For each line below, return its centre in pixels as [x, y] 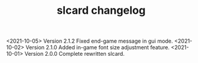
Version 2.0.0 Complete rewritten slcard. [75, 54]
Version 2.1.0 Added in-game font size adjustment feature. [97, 47]
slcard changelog [101, 10]
